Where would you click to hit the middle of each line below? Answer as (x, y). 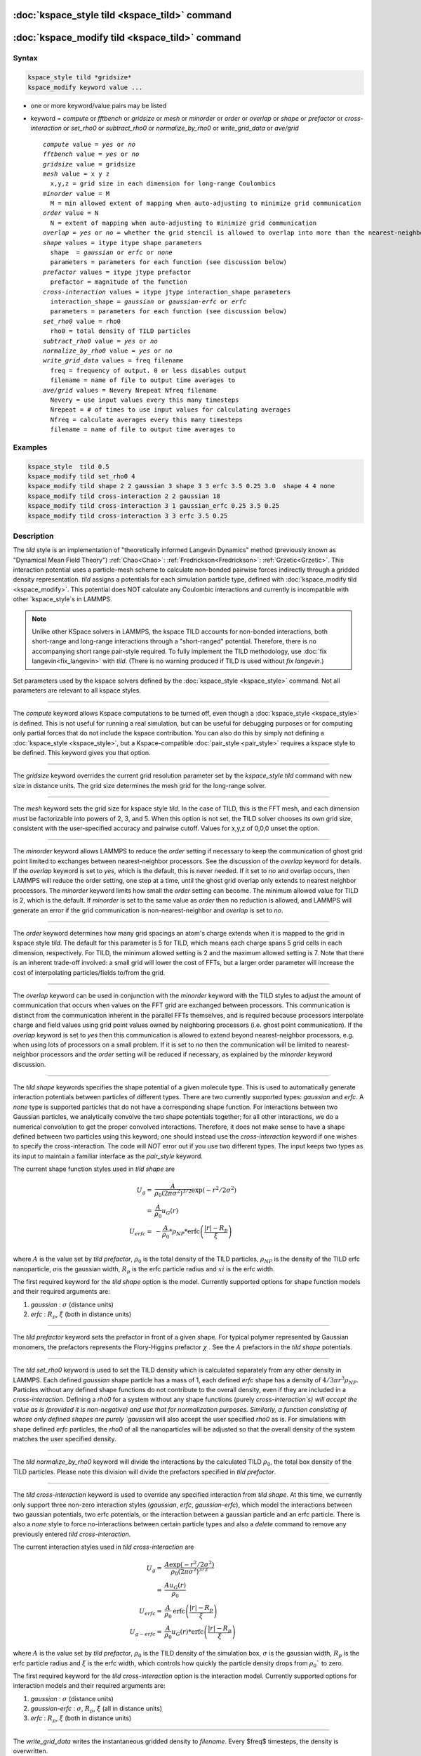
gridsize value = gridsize (89, 164)
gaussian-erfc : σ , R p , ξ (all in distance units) (96, 1709)
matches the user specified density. (65, 1439)
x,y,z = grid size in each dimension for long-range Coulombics (163, 184)
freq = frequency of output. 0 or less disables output (148, 370)
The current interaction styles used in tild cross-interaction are (103, 1547)
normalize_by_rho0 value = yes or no (108, 350)
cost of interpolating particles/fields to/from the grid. (89, 972)
